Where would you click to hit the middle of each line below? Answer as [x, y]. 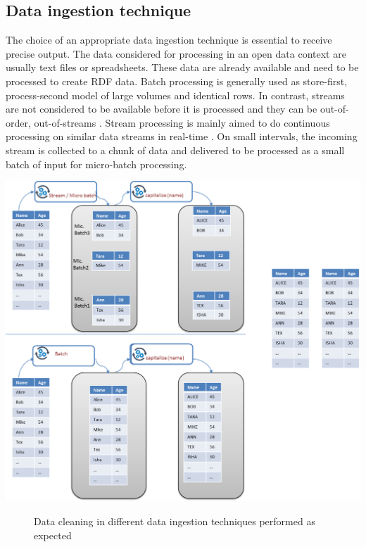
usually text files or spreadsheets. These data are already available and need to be [182, 67]
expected [53, 535]
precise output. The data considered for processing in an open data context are [176, 53]
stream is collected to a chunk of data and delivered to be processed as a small [175, 150]
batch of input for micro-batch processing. [96, 164]
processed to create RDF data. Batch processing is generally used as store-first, [177, 81]
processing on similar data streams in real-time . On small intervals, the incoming [182, 136]
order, [18, 122]
